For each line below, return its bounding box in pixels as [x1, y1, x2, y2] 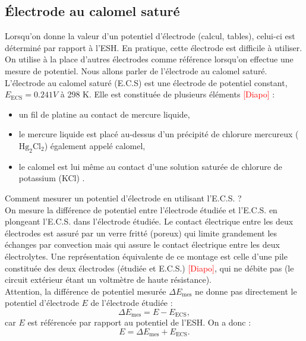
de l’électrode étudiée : [90, 296, 173, 309]
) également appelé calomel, [44, 139, 146, 151]
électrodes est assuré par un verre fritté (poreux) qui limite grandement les [5, 226, 277, 239]
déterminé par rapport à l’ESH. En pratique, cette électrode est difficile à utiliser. [5, 41, 302, 53]
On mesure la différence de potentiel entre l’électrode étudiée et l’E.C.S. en [5, 203, 277, 216]
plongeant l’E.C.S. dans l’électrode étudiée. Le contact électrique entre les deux [5, 215, 294, 228]
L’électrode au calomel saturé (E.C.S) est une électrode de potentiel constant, [5, 76, 288, 89]
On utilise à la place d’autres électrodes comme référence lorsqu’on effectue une [5, 53, 294, 65]
